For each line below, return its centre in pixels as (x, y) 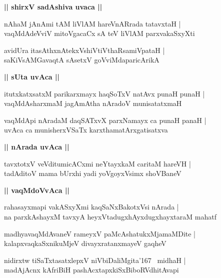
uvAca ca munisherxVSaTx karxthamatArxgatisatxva (86, 130)
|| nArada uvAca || (37, 146)
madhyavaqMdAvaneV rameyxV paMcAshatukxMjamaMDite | (100, 233)
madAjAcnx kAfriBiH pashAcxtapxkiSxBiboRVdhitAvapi (91, 270)
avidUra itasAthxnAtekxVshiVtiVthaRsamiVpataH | (84, 50)
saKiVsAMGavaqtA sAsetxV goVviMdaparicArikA (82, 60)
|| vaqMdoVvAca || (37, 190)
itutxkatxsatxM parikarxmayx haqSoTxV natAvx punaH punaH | (104, 93)
